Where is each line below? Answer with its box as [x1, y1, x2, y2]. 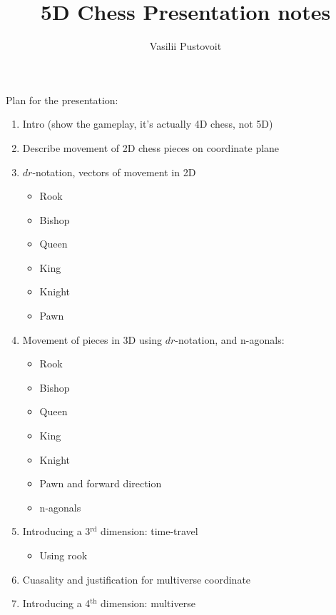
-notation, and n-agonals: [175, 332, 285, 347]
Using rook [39, 548, 88, 562]
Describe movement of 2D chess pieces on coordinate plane [22, 140, 280, 155]
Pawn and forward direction [39, 476, 162, 491]
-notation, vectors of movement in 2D [32, 164, 196, 179]
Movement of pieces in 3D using [22, 332, 162, 347]
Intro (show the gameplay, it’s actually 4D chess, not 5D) [22, 116, 273, 131]
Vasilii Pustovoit [149, 39, 222, 54]
